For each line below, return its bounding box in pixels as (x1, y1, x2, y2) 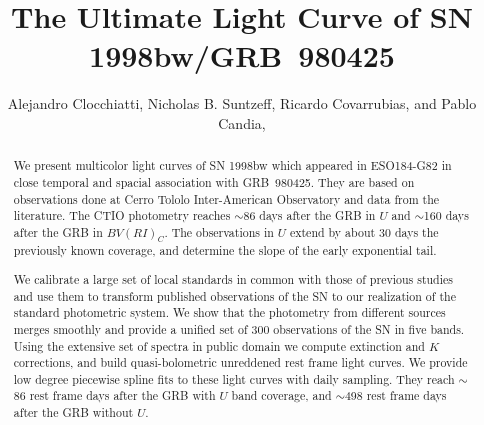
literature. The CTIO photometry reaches (13, 207, 231, 224)
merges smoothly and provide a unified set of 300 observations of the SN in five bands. (13, 320, 465, 337)
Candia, (218, 112, 266, 133)
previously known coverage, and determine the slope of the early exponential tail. (13, 242, 437, 259)
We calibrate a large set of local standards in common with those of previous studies (13, 270, 454, 287)
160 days (423, 207, 469, 224)
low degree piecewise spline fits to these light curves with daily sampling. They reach (13, 370, 455, 387)
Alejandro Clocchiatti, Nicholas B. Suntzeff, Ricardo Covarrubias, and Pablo (7, 93, 477, 114)
